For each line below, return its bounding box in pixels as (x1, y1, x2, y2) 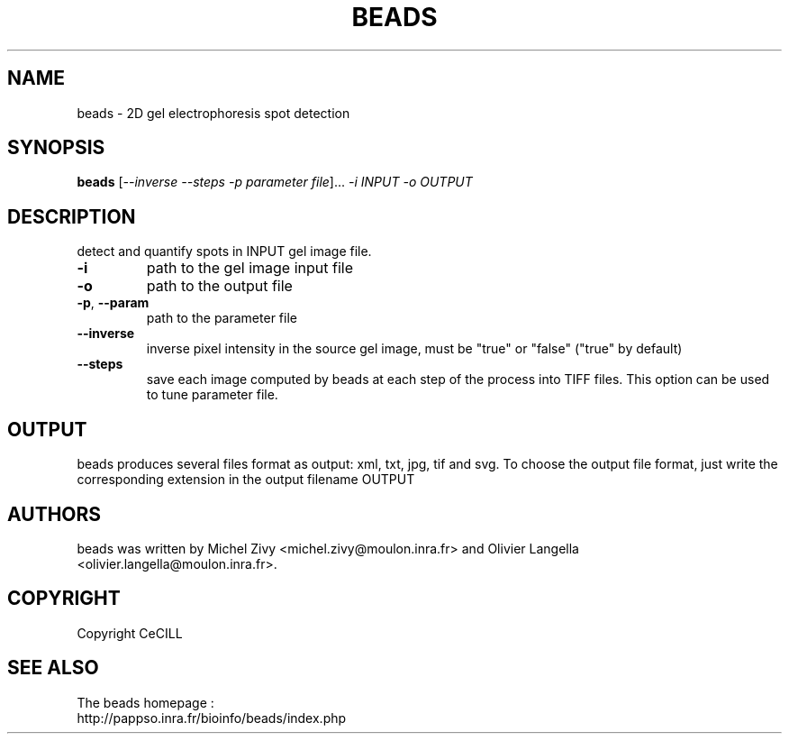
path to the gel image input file (146, 259, 353, 278)
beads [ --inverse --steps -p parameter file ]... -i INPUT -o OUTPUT (77, 174, 473, 190)
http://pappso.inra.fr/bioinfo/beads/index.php (77, 709, 347, 726)
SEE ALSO (7, 656, 99, 680)
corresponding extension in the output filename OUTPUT (77, 471, 415, 488)
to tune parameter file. (146, 387, 278, 403)
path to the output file (146, 277, 293, 296)
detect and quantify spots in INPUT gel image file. (77, 243, 372, 260)
